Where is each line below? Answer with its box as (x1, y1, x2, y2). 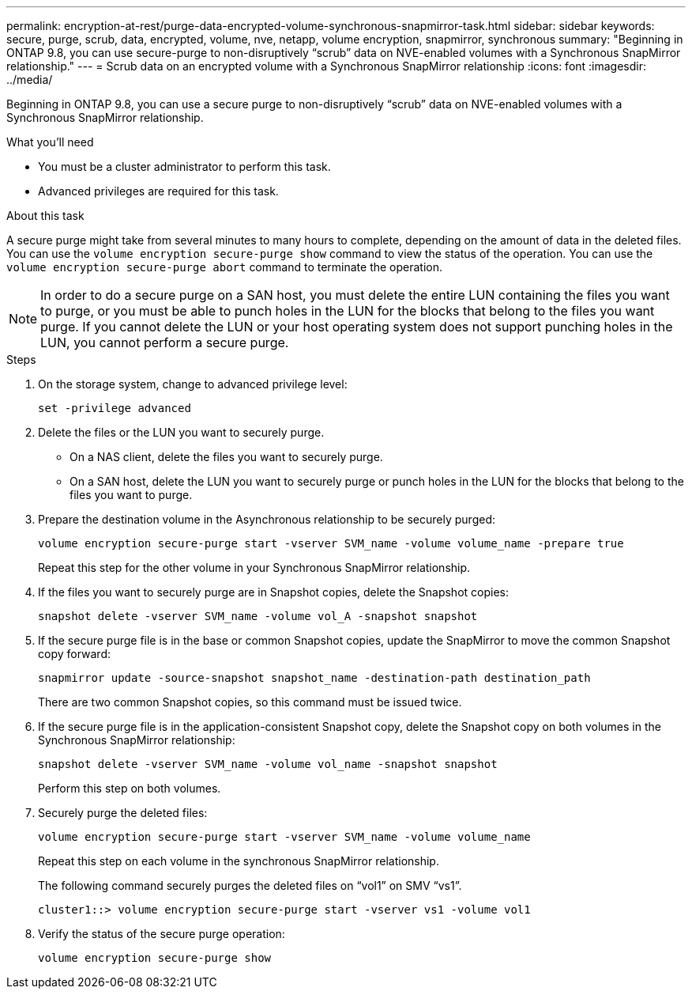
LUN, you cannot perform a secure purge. (40, 335, 289, 350)
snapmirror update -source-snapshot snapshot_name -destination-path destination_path (38, 672, 591, 684)
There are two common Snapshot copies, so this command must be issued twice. (38, 695, 462, 709)
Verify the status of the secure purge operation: (38, 927, 285, 940)
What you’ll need (6, 135, 94, 149)
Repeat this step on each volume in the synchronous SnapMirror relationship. (38, 854, 439, 868)
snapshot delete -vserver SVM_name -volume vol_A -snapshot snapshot (38, 610, 478, 622)
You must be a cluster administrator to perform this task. (38, 160, 331, 173)
